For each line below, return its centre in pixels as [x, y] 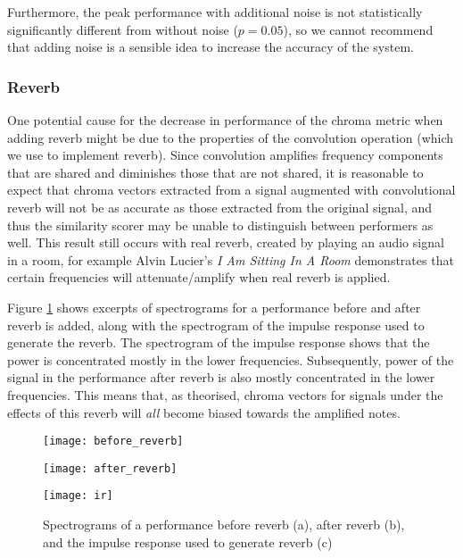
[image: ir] [78, 496]
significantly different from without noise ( [123, 29]
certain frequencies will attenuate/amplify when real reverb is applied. [199, 277]
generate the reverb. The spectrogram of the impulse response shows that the [219, 342]
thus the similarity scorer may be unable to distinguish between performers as [220, 225]
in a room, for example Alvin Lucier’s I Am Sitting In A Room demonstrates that [231, 259]
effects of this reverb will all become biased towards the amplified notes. [204, 412]
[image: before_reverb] [113, 441]
